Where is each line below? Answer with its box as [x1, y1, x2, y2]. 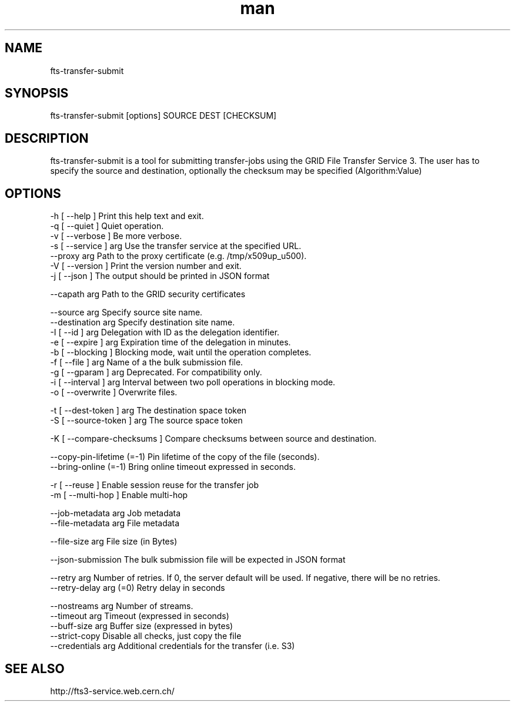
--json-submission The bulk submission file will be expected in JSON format [50, 554, 346, 565]
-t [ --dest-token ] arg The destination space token [50, 405, 247, 416]
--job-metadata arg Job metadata [50, 508, 181, 519]
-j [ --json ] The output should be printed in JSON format [50, 271, 270, 281]
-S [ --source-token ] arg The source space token [50, 415, 243, 426]
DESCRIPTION [5, 130, 89, 146]
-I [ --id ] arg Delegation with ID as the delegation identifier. [50, 327, 280, 338]
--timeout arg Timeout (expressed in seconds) [50, 611, 229, 621]
